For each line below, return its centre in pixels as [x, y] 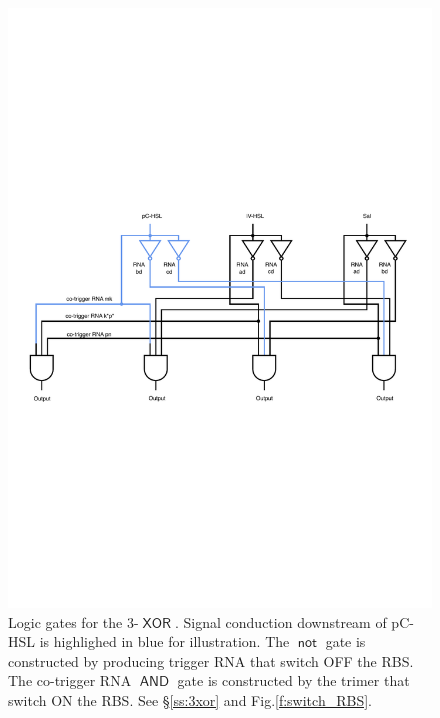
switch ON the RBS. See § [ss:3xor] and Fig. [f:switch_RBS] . [190, 699]
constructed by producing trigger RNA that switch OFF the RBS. [211, 660]
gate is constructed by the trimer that [293, 680]
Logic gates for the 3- [73, 621]
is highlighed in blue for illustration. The [164, 641]
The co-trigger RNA [70, 680]
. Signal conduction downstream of [281, 621]
